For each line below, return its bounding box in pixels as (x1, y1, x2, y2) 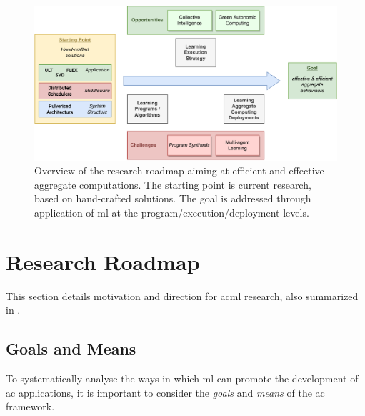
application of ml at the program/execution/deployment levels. (34, 204, 309, 219)
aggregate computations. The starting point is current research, (34, 177, 311, 192)
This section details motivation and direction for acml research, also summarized (6, 288, 359, 303)
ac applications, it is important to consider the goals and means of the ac (6, 385, 325, 400)
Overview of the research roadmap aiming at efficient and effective (34, 163, 324, 178)
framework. (6, 399, 55, 414)
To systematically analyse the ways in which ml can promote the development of (6, 371, 359, 386)
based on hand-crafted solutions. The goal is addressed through (34, 191, 311, 206)
